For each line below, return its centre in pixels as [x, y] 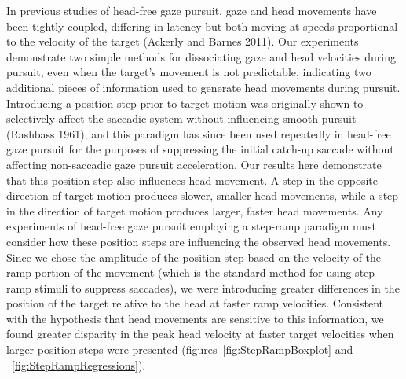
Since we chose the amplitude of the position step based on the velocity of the [194, 257]
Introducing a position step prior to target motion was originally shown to [185, 103]
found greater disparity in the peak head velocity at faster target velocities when [200, 334]
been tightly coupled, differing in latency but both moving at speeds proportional [202, 26]
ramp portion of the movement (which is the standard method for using [179, 272]
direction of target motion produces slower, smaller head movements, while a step [203, 195]
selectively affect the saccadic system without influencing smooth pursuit [181, 118]
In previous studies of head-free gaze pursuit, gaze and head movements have [192, 10]
